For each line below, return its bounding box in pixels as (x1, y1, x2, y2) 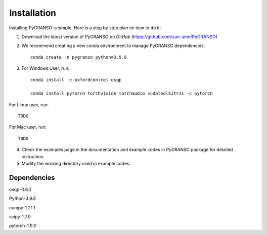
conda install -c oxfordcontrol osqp (30, 77, 122, 83)
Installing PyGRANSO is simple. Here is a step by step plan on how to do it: (9, 25, 161, 31)
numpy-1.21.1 (9, 204, 36, 210)
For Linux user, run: (9, 101, 49, 107)
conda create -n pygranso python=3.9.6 (30, 54, 127, 60)
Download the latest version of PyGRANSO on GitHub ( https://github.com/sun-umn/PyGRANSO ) (21, 34, 218, 40)
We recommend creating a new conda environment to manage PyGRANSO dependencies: (21, 43, 205, 49)
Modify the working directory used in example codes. (21, 161, 131, 167)
